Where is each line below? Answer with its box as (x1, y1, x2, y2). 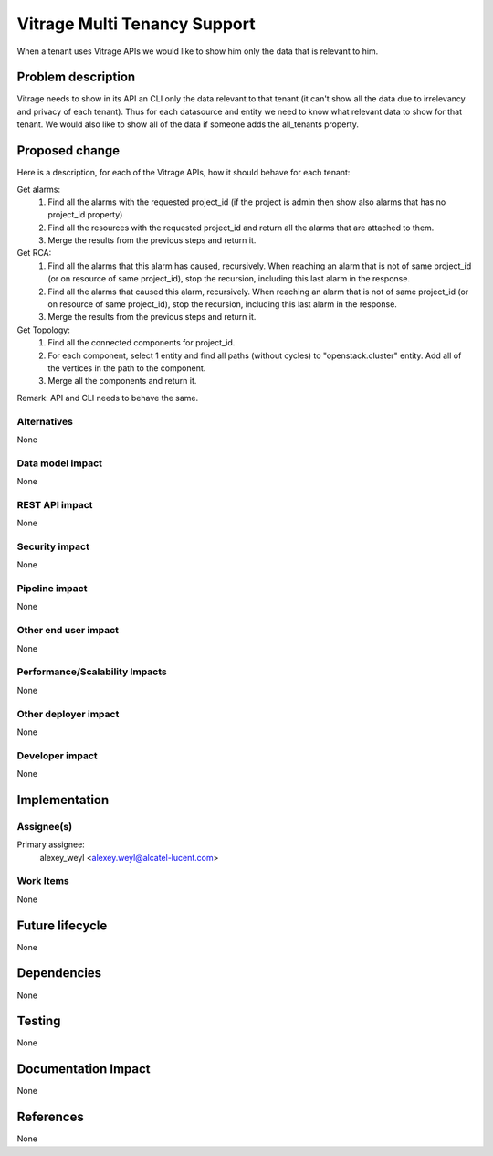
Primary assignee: (16, 839, 86, 850)
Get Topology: (16, 324, 70, 335)
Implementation (16, 791, 110, 808)
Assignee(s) (16, 820, 73, 833)
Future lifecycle (16, 917, 108, 933)
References (16, 1109, 84, 1125)
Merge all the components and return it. (47, 376, 197, 387)
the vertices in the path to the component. (47, 363, 206, 374)
